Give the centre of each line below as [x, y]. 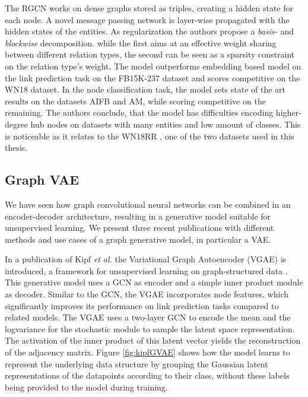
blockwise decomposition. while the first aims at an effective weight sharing [141, 42]
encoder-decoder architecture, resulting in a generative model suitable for [138, 216]
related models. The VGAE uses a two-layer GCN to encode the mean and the [148, 317]
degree [16, 124]
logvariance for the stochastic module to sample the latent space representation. [150, 328]
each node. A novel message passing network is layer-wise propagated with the [147, 19]
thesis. [16, 147]
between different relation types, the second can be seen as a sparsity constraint [150, 54]
